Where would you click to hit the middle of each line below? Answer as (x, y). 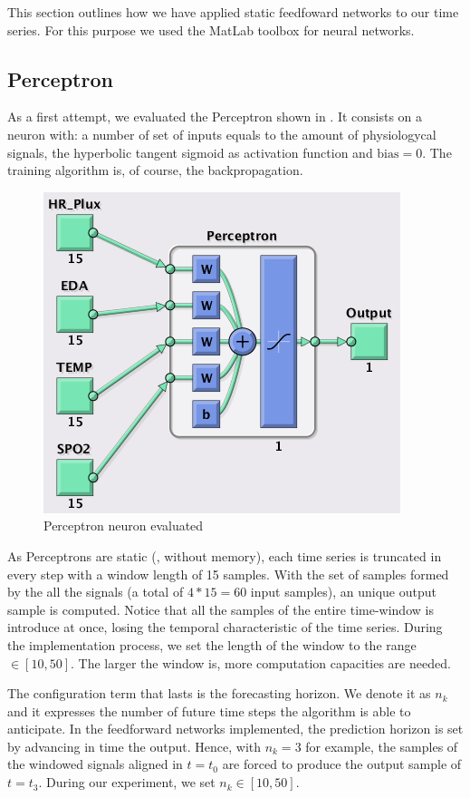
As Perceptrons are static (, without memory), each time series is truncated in (225, 555)
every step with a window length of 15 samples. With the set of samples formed (228, 574)
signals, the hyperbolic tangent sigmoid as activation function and (190, 152)
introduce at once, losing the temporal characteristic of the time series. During (225, 627)
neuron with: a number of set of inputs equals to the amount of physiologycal (222, 134)
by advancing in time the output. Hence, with (134, 746)
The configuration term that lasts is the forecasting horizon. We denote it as (219, 693)
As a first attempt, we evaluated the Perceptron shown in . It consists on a (215, 117)
